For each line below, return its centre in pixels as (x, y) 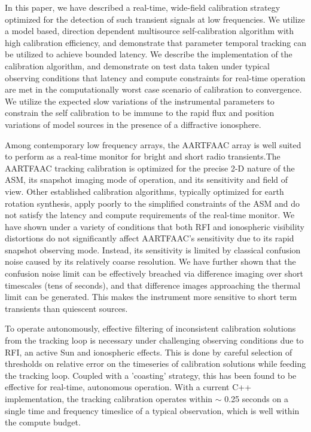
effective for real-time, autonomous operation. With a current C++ (128, 387)
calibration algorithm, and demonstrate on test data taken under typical (137, 65)
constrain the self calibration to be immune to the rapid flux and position (140, 113)
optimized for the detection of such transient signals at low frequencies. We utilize (155, 19)
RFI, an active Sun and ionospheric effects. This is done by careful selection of (149, 352)
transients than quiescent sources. (66, 308)
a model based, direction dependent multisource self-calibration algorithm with (150, 31)
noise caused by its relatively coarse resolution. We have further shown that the (150, 261)
